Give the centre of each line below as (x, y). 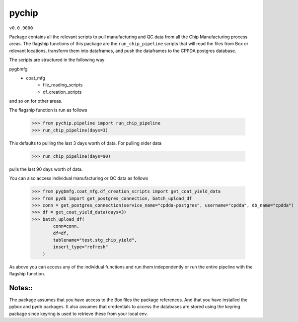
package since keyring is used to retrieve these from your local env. (79, 314)
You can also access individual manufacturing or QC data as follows (79, 178)
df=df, (61, 233)
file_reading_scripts (63, 85)
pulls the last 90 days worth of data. (46, 169)
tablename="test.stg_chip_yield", (95, 240)
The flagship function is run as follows (48, 110)
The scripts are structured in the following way (57, 60)
